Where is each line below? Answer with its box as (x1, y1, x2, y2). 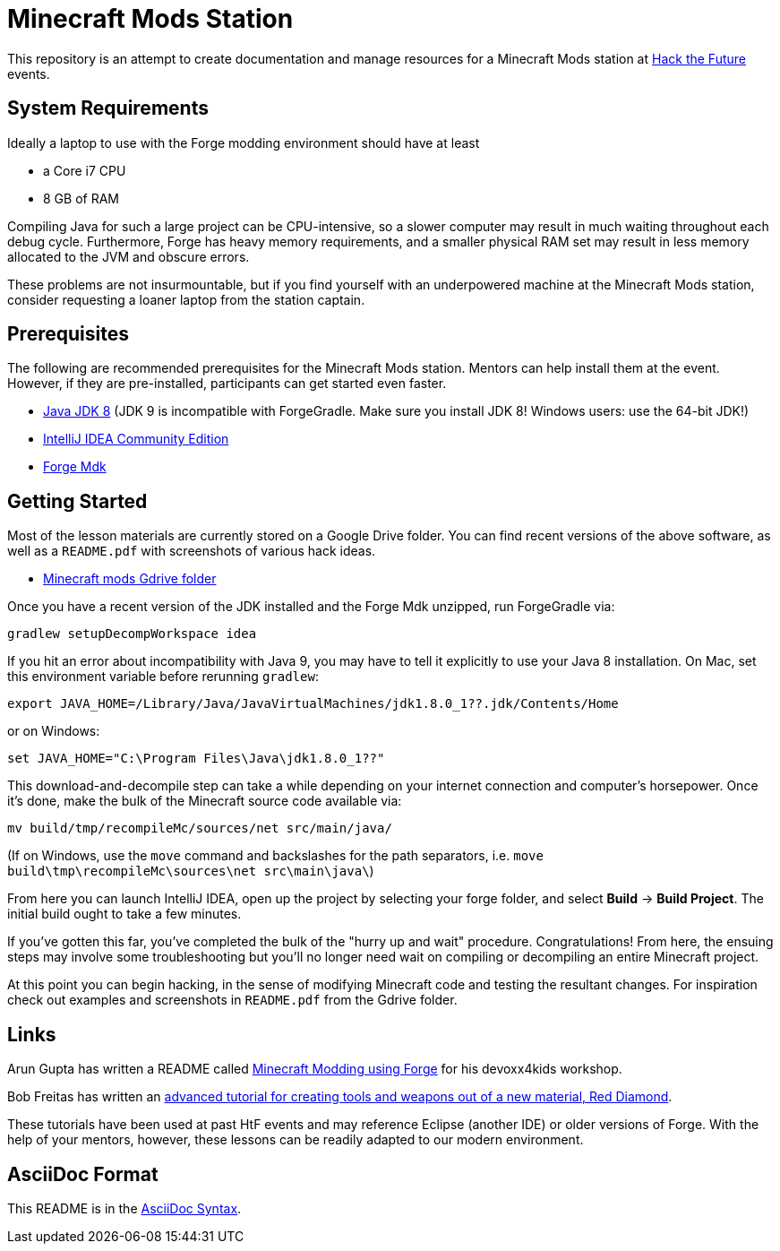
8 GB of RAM (43, 190, 119, 206)
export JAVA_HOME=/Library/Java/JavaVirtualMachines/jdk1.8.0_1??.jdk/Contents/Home (7, 696, 619, 712)
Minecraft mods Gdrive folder (43, 571, 217, 587)
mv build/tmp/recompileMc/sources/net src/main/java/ (7, 821, 392, 836)
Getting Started (7, 489, 148, 513)
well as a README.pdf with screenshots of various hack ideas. (7, 543, 376, 559)
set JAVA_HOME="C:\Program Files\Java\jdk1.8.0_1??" (7, 751, 385, 766)
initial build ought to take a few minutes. (7, 906, 242, 922)
